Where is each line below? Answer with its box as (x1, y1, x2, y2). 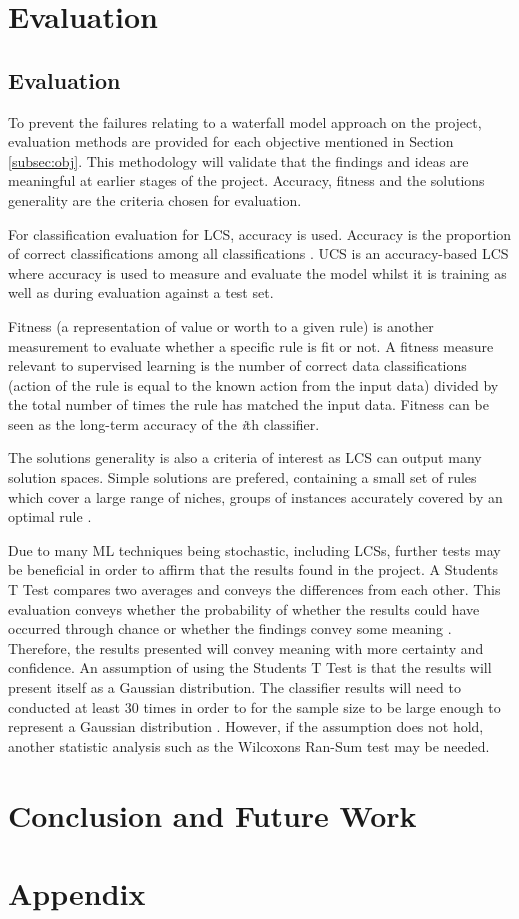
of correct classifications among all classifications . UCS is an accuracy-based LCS (8, 243, 509, 264)
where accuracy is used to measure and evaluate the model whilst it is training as (8, 262, 507, 283)
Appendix (8, 872, 146, 913)
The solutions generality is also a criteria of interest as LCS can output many (8, 447, 482, 468)
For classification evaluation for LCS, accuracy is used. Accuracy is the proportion (8, 223, 512, 244)
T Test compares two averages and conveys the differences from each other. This (8, 579, 501, 600)
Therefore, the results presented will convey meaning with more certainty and (8, 637, 484, 658)
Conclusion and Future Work (8, 794, 417, 835)
